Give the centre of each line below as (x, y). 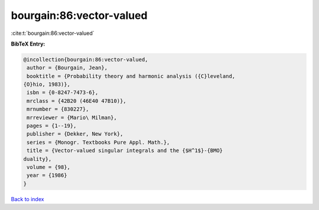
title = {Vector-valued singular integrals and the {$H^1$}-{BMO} (125, 151)
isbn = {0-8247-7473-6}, (63, 93)
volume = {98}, (49, 167)
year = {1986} (47, 175)
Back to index (27, 199)
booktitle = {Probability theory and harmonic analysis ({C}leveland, (131, 76)
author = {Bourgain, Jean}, (67, 68)
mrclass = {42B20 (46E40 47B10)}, (77, 101)
